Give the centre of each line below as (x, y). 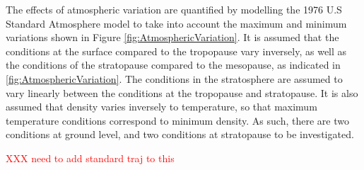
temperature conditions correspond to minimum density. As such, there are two (177, 120)
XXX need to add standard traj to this (90, 158)
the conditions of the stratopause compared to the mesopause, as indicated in (173, 65)
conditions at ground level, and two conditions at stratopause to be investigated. (180, 134)
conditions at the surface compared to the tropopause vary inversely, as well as (176, 51)
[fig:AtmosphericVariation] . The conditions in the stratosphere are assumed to (174, 78)
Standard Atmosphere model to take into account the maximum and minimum (176, 23)
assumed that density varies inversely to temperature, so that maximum (162, 107)
